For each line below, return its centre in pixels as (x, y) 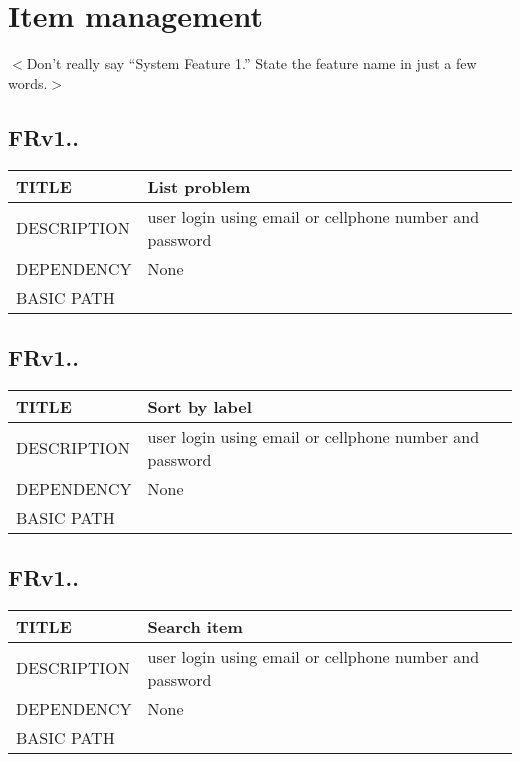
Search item (195, 626)
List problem (199, 186)
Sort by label (199, 406)
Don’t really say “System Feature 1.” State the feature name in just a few (251, 63)
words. (28, 82)
